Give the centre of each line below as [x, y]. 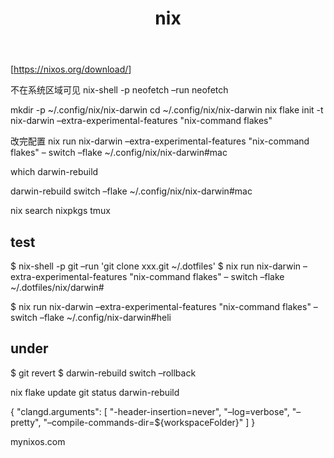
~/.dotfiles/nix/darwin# [57, 287]
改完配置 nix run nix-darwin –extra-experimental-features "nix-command [160, 141]
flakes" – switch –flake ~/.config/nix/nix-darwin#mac [119, 153]
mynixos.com [38, 441]
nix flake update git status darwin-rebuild [95, 392]
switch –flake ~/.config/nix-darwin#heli [91, 317]
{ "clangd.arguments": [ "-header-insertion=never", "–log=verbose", [150, 411]
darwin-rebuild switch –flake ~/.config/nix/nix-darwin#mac [131, 191]
